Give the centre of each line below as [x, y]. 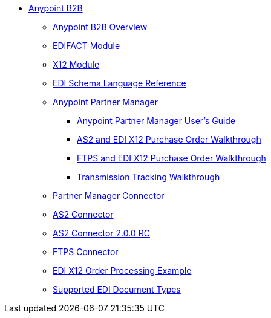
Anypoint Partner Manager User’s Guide [156, 121]
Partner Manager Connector [109, 196]
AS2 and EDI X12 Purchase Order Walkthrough [169, 139]
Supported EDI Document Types [117, 289]
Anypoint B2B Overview [100, 27]
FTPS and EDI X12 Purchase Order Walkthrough [171, 158]
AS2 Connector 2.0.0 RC [101, 233]
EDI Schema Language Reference [119, 83]
